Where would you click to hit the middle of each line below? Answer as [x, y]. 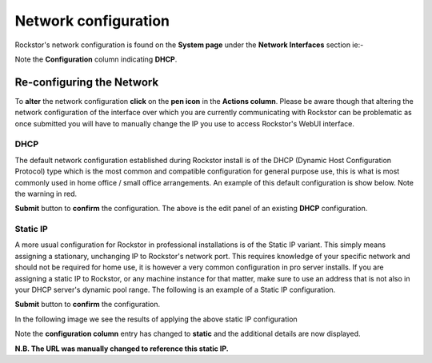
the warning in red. [46, 193]
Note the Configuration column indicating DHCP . [96, 59]
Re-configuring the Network [87, 82]
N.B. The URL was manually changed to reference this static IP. [122, 349]
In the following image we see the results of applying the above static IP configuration [156, 319]
